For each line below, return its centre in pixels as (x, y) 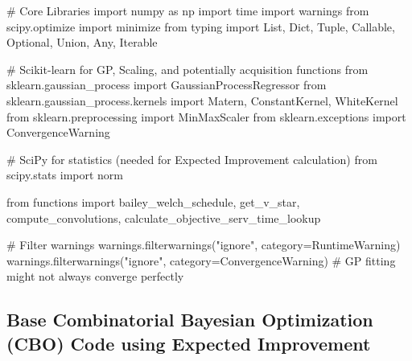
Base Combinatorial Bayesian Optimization (190, 320)
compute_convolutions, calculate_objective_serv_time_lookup (164, 217)
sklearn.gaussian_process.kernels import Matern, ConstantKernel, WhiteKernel (202, 100)
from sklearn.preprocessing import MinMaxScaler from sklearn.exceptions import (206, 116)
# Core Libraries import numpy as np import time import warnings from (188, 10)
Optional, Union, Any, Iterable (82, 42)
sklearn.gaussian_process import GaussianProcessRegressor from (167, 85)
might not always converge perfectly (95, 276)
